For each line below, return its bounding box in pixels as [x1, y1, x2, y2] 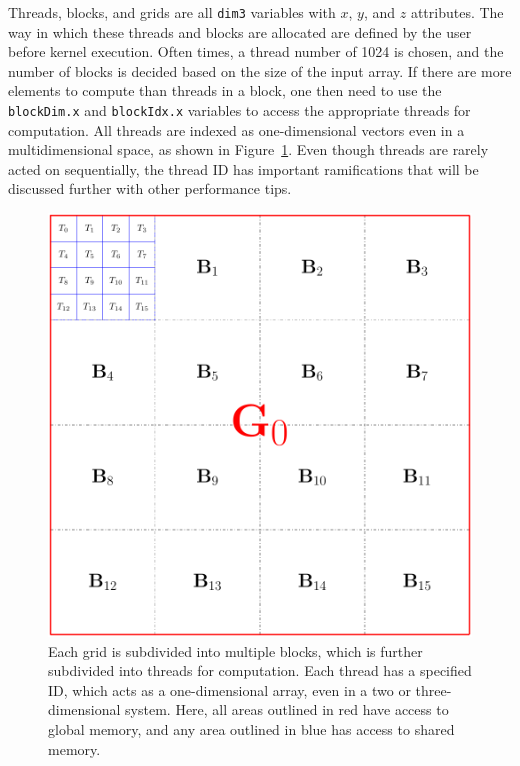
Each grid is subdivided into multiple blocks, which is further [48, 640, 423, 661]
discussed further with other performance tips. [8, 178, 292, 199]
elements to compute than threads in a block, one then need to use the [8, 80, 442, 101]
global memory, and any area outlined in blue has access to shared [48, 719, 455, 740]
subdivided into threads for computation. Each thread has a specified [48, 660, 472, 681]
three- [415, 679, 452, 700]
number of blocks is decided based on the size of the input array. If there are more [8, 60, 512, 81]
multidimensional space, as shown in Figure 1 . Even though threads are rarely [8, 139, 489, 160]
